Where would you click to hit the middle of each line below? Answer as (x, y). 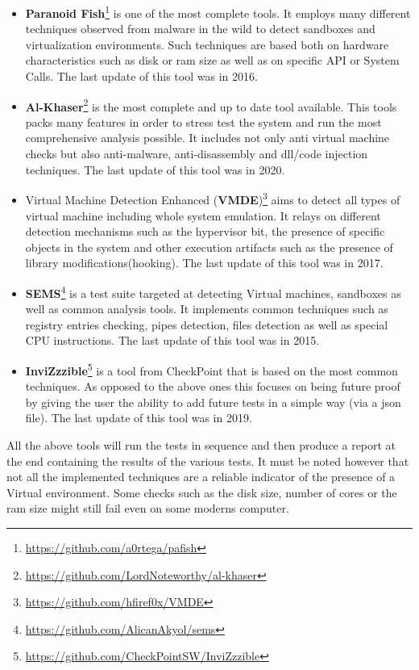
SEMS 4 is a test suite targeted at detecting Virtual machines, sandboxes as (213, 291)
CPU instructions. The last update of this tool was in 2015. (172, 340)
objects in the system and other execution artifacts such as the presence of (209, 247)
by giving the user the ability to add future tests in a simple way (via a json (213, 402)
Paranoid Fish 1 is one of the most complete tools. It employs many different (218, 12)
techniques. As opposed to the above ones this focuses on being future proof (213, 386)
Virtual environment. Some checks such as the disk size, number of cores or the (202, 492)
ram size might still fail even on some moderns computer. (148, 508)
